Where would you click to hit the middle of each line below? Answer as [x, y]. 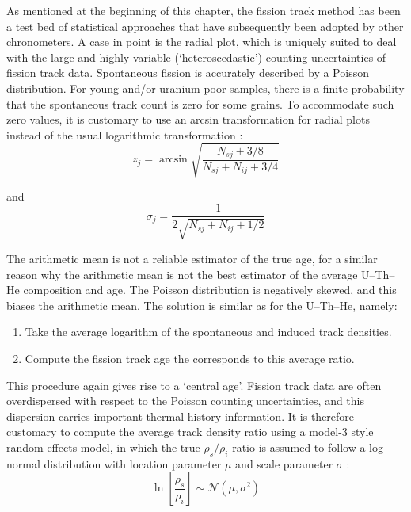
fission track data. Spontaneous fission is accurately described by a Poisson [188, 73]
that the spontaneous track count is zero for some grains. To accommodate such [200, 103]
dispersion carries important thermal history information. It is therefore [181, 416]
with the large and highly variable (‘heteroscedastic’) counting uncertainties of [196, 57]
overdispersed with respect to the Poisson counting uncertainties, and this [186, 401]
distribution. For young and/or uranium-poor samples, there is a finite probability [205, 88]
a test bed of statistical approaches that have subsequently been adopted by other [205, 26]
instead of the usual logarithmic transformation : [125, 134]
